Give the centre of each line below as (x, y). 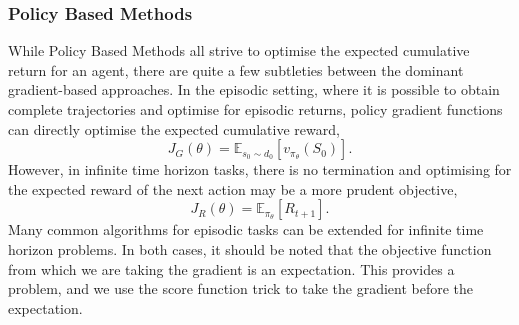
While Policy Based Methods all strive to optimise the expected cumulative (239, 50)
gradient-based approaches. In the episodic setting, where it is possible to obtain (254, 89)
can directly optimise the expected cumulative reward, (174, 128)
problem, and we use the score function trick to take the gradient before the (241, 288)
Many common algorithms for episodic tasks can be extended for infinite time (246, 229)
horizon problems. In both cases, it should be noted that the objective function (250, 248)
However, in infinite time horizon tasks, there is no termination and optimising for (260, 169)
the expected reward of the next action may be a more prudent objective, (233, 188)
